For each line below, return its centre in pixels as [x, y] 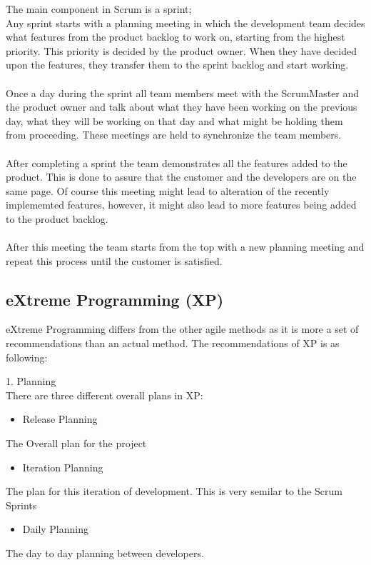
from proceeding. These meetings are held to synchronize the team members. [174, 135]
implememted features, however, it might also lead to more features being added [181, 205]
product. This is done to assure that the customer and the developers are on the [181, 177]
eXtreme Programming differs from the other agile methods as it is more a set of [182, 329]
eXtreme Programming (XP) [115, 299]
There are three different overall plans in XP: [105, 395]
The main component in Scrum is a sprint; [99, 9]
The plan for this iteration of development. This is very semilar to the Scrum [174, 491]
